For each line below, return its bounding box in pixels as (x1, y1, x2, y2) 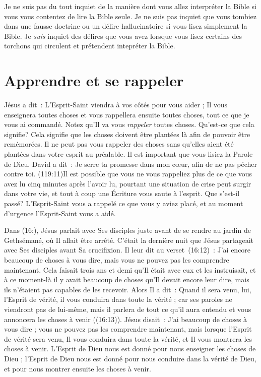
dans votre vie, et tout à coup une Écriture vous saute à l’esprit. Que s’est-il (4, 188, 240, 199)
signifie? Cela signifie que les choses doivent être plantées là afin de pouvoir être (4, 129, 250, 139)
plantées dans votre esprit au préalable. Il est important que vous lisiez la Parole (4, 149, 253, 159)
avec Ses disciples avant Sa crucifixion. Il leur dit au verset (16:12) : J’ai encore (4, 244, 251, 255)
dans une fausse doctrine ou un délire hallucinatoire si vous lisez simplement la (4, 21, 247, 31)
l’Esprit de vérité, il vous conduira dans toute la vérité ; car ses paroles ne (4, 294, 232, 304)
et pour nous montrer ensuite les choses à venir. (4, 363, 151, 373)
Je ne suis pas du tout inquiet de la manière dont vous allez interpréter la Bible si (4, 1, 257, 11)
